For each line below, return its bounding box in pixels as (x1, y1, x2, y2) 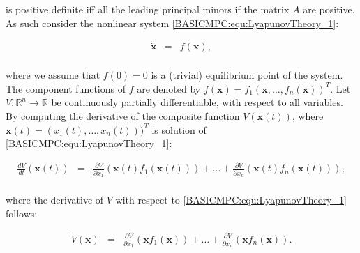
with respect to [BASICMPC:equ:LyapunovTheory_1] (115, 192, 347, 207)
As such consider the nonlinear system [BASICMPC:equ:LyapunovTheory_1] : (6, 15, 339, 30)
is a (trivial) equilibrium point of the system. (151, 68, 343, 82)
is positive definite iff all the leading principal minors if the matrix (6, 2, 290, 16)
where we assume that (6, 68, 100, 82)
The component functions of (6, 81, 126, 95)
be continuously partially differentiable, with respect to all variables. (51, 95, 343, 109)
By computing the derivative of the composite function (6, 109, 240, 123)
